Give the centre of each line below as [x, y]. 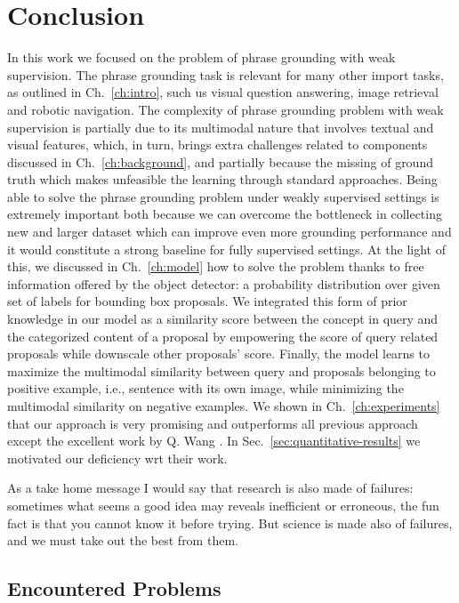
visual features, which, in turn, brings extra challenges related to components [217, 145]
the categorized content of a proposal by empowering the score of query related [223, 336]
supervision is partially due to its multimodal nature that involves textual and [221, 127]
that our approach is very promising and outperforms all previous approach [213, 423]
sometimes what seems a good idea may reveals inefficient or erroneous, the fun [223, 505]
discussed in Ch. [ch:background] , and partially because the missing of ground [220, 161]
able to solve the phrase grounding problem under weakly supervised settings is [223, 196]
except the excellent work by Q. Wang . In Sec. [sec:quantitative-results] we [214, 441]
